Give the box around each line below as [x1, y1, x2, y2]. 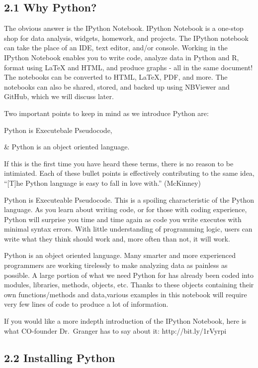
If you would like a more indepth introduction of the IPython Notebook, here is [4, 316, 247, 326]
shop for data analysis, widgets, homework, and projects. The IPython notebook [4, 32, 249, 43]
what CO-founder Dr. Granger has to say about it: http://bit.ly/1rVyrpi [4, 325, 227, 336]
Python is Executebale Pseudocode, [4, 124, 112, 135]
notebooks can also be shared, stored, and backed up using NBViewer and [4, 81, 230, 92]
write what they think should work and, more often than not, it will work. [4, 233, 230, 244]
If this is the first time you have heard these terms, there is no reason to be [4, 158, 234, 168]
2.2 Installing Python [4, 350, 115, 365]
